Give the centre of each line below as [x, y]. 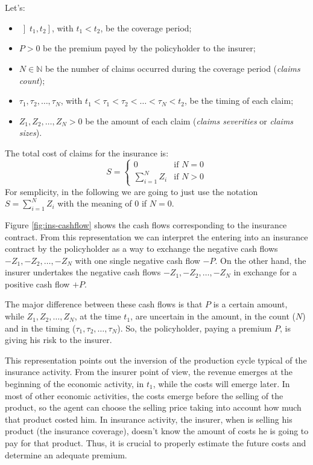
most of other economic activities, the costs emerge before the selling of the [144, 395]
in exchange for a [265, 272]
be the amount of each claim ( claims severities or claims [189, 120]
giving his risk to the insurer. [58, 340]
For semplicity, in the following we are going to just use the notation [131, 191]
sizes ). [30, 133]
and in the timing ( [40, 328]
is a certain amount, [250, 304]
